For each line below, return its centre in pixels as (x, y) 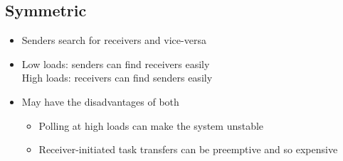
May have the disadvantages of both (100, 101)
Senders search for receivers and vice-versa (114, 40)
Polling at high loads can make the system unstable (151, 125)
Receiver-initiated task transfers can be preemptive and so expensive (188, 149)
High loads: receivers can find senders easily (117, 78)
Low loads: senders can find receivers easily (116, 63)
